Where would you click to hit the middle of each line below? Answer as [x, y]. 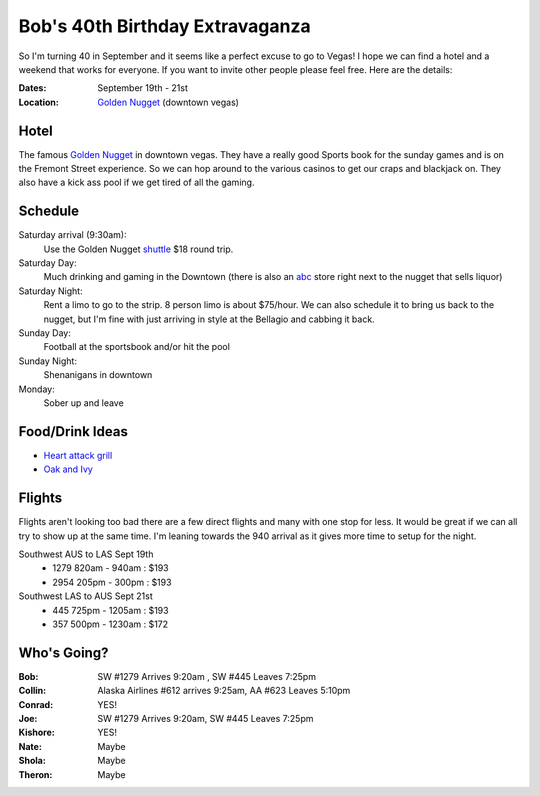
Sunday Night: [47, 361]
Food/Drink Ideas [73, 431]
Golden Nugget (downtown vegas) [168, 102]
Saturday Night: [51, 291]
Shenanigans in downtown [98, 375]
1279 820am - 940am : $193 [110, 568]
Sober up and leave [83, 403]
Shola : [32, 761]
